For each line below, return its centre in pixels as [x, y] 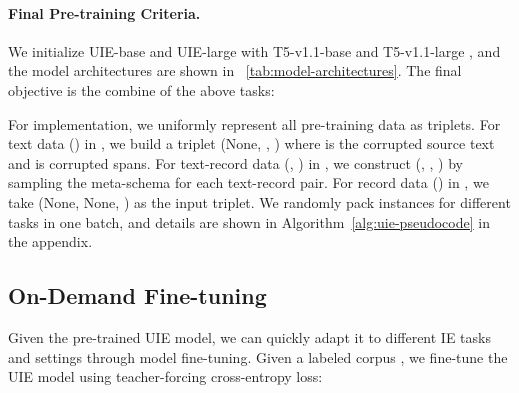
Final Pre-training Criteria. [104, 12]
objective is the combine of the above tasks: [141, 89]
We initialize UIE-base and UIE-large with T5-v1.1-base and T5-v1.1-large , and [254, 50]
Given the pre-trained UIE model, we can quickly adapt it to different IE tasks [249, 336]
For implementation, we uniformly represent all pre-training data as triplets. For [254, 123]
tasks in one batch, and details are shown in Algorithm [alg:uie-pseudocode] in [249, 221]
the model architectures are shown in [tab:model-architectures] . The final [235, 70]
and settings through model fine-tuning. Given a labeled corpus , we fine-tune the [258, 356]
